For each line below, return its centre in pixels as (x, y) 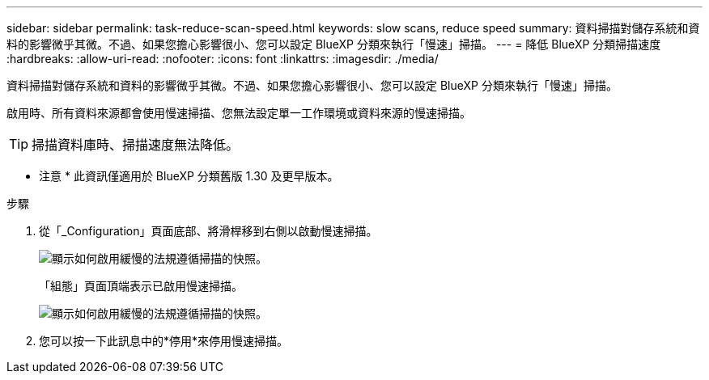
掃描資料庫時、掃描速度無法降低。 (136, 145)
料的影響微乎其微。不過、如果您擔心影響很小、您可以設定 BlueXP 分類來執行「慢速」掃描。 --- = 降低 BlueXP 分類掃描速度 (334, 44)
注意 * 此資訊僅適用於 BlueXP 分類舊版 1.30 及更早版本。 (189, 176)
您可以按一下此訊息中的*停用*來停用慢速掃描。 (164, 341)
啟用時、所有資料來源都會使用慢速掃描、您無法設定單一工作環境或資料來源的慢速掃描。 (239, 113)
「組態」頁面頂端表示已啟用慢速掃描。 (141, 286)
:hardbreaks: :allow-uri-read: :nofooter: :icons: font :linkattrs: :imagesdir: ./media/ (223, 59)
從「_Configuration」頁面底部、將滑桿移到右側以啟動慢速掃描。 (208, 231)
